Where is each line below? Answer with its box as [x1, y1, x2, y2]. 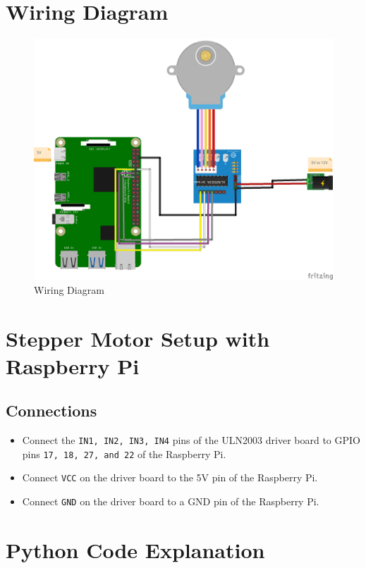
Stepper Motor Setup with [6, 323, 270, 352]
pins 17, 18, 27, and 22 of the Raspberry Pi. [22, 446, 226, 461]
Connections [6, 400, 97, 421]
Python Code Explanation [6, 535, 265, 564]
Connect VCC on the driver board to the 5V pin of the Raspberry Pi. [22, 470, 318, 485]
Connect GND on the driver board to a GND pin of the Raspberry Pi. [22, 494, 319, 509]
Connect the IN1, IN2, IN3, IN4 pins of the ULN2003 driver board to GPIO [22, 433, 360, 447]
